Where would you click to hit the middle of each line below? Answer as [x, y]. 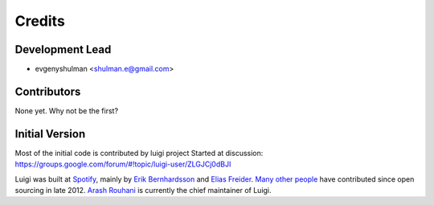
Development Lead [63, 49]
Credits [40, 21]
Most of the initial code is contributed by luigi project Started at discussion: [139, 153]
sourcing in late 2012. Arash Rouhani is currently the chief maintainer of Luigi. [143, 191]
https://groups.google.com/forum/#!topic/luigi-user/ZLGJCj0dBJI [123, 164]
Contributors [48, 91]
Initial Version [50, 134]
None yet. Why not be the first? [67, 111]
